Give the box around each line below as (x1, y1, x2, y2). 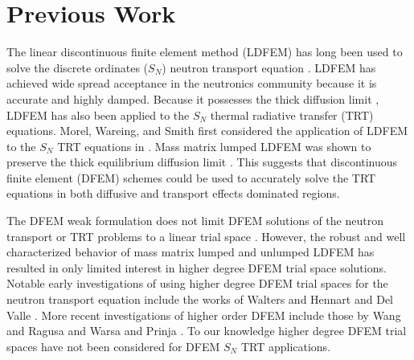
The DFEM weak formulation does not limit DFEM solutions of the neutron (6, 212, 383, 229)
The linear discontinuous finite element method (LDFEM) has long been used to (6, 43, 403, 60)
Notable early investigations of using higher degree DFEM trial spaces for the (6, 275, 388, 292)
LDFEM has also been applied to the (6, 106, 190, 123)
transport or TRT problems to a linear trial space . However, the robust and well (6, 227, 406, 244)
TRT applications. (240, 337, 331, 354)
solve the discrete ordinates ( (6, 59, 149, 76)
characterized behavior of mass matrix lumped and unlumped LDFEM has (6, 243, 375, 260)
